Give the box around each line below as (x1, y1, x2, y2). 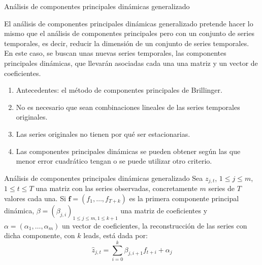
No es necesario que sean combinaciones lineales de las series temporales (16, 101, 240, 112)
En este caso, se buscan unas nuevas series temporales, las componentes (4, 48, 226, 58)
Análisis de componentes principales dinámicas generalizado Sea (4, 172, 203, 183)
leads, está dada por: (83, 230, 148, 241)
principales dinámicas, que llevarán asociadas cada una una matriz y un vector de (4, 57, 258, 68)
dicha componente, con (4, 230, 75, 241)
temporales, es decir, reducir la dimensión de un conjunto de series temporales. (4, 37, 249, 48)
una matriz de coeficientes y (120, 205, 208, 215)
